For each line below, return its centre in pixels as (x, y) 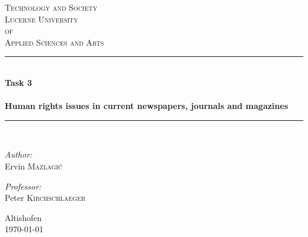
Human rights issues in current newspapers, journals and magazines (147, 106)
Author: (19, 154)
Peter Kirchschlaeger (45, 198)
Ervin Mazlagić (34, 166)
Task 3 (18, 82)
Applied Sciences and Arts (54, 42)
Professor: (23, 186)
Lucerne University (41, 19)
